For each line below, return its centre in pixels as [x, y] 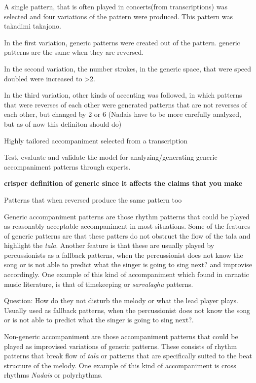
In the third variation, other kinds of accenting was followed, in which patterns [123, 95]
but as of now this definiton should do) [63, 123]
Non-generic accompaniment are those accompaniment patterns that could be [121, 336]
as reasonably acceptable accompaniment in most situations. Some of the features [127, 226]
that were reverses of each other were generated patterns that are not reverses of [126, 104]
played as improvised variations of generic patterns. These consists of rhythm [121, 346]
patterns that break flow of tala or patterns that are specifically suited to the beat [128, 356]
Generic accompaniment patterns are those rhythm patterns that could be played [127, 216]
